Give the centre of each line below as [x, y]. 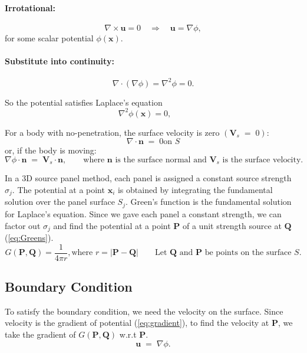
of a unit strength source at [232, 225]
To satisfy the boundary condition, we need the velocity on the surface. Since [144, 311]
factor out [23, 225]
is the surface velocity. [263, 160]
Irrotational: [30, 7]
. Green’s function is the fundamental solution [208, 202]
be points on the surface [248, 253]
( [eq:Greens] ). [29, 237]
